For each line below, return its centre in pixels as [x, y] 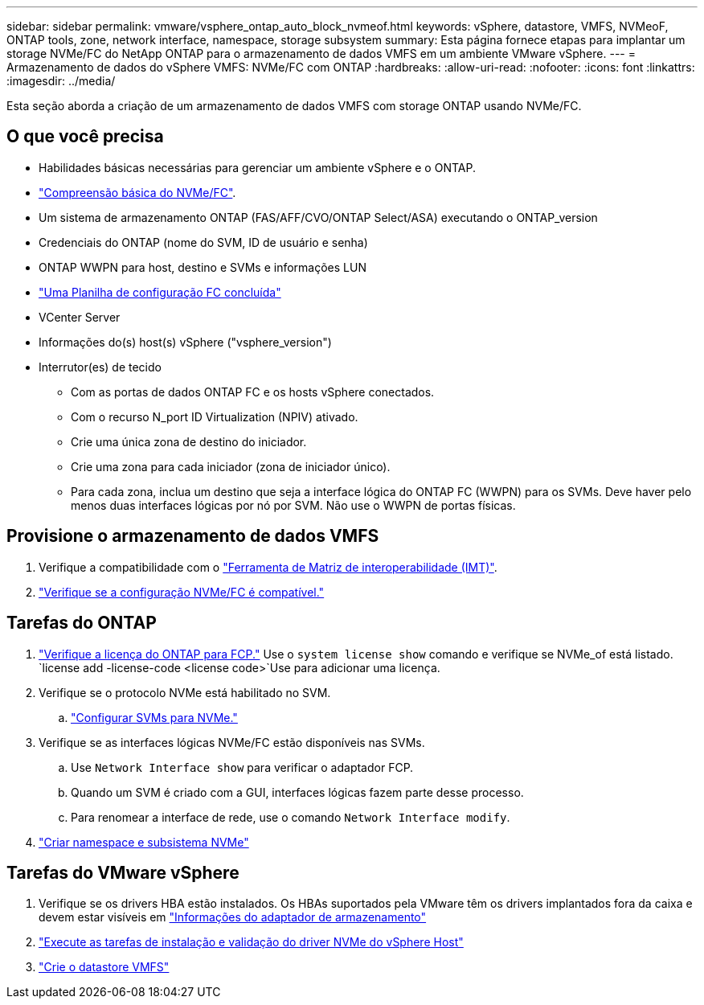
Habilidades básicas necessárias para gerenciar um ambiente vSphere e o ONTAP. [257, 167]
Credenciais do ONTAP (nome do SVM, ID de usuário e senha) [203, 242]
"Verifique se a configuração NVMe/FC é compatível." [182, 592]
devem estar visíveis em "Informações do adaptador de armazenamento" [233, 917]
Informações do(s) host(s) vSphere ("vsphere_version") [185, 342]
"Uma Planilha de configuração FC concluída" [160, 292]
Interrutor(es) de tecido [100, 367]
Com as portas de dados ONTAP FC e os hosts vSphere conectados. [253, 392]
